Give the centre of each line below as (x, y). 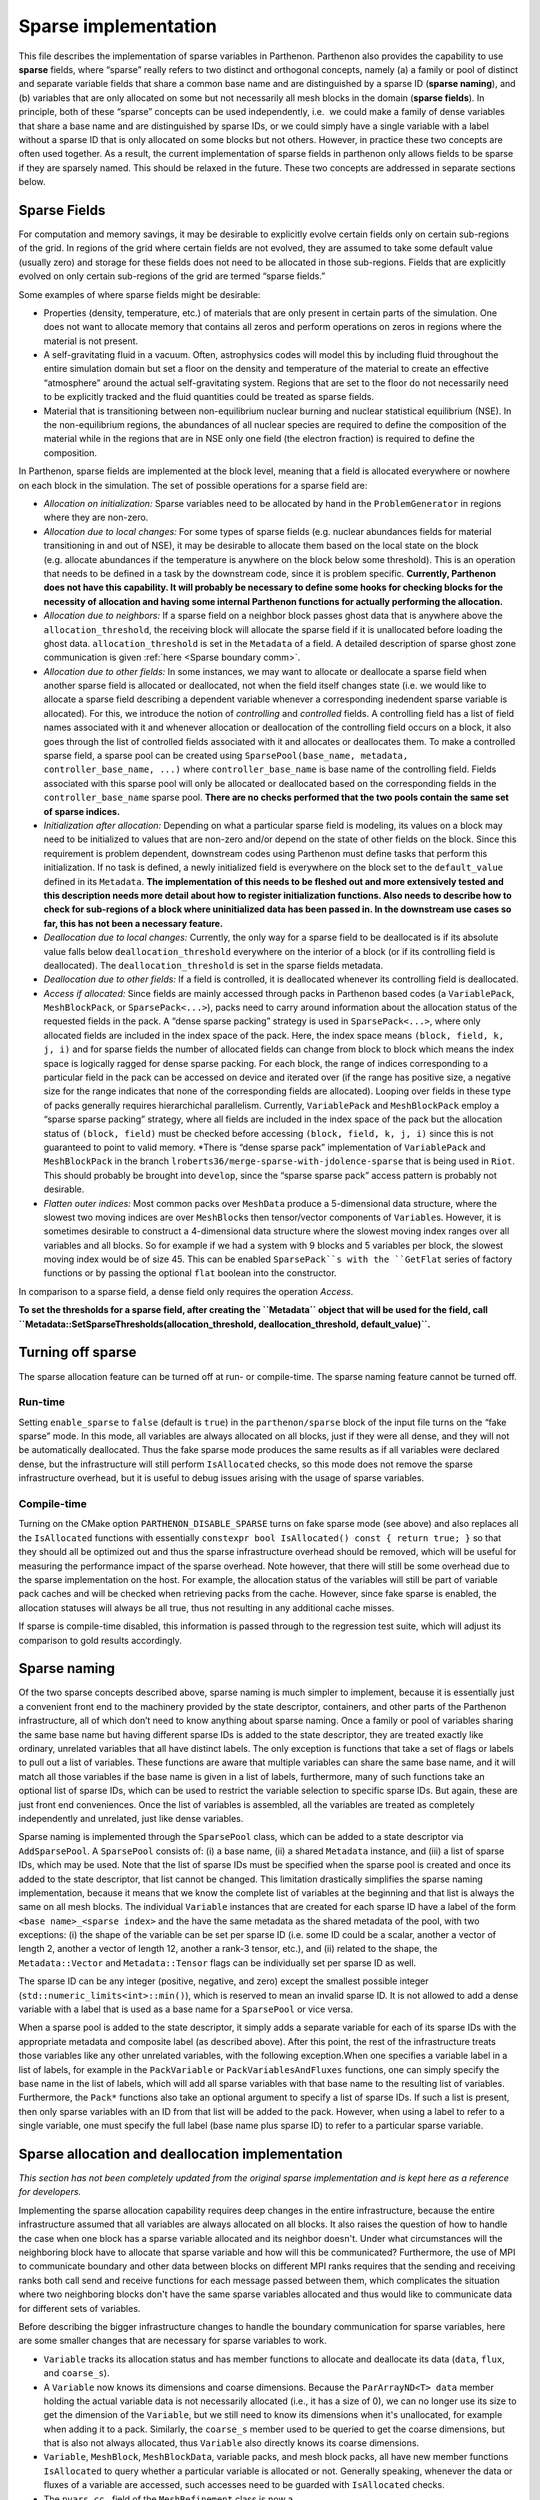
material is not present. (91, 341)
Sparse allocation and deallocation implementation (180, 2153)
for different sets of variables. (79, 2308)
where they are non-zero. (96, 517)
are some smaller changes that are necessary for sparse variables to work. (172, 2341)
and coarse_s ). (76, 2373)
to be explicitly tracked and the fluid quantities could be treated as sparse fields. (209, 397)
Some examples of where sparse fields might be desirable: (139, 294)
